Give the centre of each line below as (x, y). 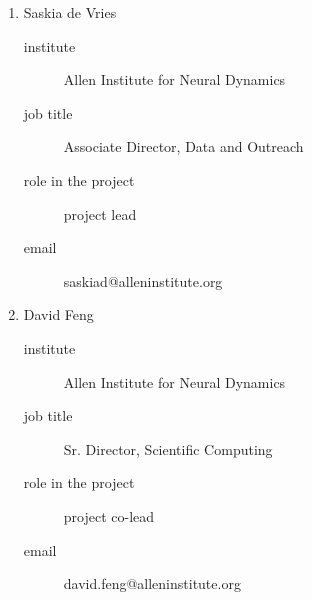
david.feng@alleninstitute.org (152, 583)
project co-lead (109, 515)
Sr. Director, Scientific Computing (168, 448)
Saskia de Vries (70, 12)
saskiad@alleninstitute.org (143, 280)
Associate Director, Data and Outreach (183, 146)
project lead (100, 213)
